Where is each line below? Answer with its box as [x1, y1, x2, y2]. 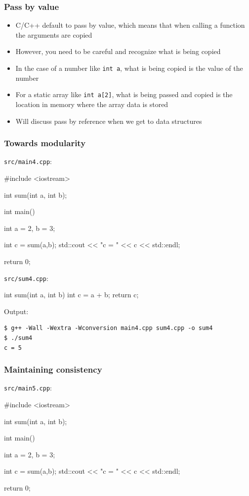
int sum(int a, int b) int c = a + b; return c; [4, 289, 139, 300]
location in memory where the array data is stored [15, 99, 168, 109]
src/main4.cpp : [4, 156, 52, 166]
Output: [4, 306, 29, 316]
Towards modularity [4, 137, 86, 149]
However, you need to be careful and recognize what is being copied [15, 46, 221, 56]
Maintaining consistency [4, 363, 102, 376]
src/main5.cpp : [4, 383, 52, 393]
